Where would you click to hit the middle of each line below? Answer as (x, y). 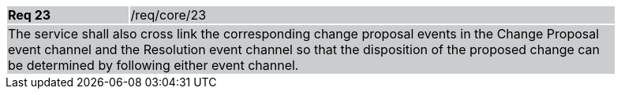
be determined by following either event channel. (153, 65)
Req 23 (30, 15)
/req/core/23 (168, 15)
